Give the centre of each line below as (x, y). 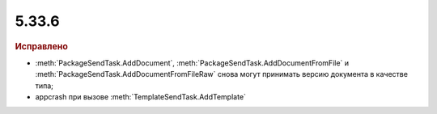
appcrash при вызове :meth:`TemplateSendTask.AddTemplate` (141, 96)
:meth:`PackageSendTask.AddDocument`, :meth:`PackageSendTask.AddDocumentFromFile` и (192, 63)
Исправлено (41, 46)
